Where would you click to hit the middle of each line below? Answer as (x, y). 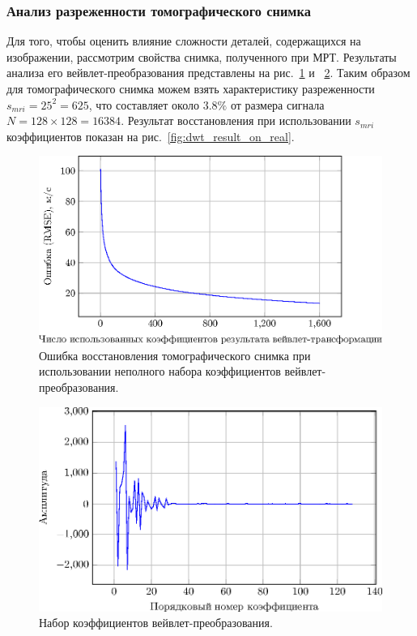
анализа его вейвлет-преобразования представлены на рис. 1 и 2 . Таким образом (208, 73)
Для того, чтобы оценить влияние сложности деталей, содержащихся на (184, 41)
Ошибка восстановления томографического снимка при (175, 355)
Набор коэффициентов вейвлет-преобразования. (156, 623)
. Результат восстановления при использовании (236, 120)
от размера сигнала (277, 104)
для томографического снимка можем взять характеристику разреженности (191, 88)
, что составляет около (144, 104)
